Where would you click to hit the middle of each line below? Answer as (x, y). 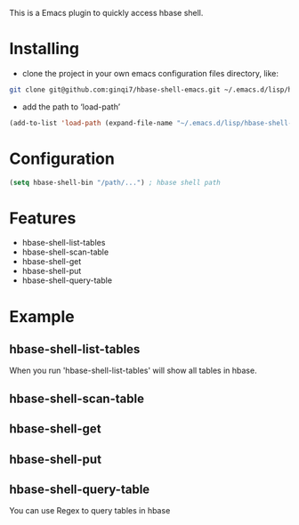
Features (43, 218)
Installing (44, 49)
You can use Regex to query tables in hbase (90, 511)
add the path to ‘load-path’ (71, 107)
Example (42, 316)
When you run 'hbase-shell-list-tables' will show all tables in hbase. (133, 371)
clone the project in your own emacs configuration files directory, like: (150, 73)
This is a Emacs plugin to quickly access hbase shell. (106, 13)
